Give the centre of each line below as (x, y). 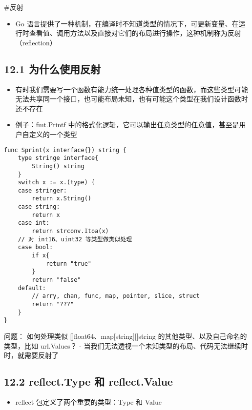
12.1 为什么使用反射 (52, 68)
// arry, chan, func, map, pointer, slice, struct (116, 296)
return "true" (68, 264)
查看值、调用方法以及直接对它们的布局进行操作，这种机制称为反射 (135, 33)
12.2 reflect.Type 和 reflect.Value (88, 381)
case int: (34, 223)
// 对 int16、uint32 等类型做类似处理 (75, 239)
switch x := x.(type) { (56, 183)
